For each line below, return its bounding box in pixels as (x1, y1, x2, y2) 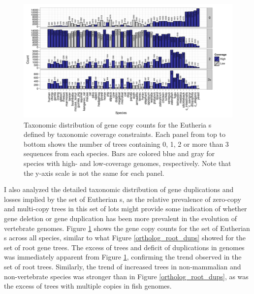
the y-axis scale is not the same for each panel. (24, 167, 164, 178)
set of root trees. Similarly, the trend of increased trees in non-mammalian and (4, 261, 241, 271)
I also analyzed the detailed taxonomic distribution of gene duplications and (4, 184, 234, 195)
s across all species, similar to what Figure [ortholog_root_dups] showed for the (4, 232, 246, 243)
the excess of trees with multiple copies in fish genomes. (4, 281, 172, 291)
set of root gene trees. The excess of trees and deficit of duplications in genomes (4, 242, 245, 252)
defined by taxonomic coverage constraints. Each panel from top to (24, 129, 225, 139)
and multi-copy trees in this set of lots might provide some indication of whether (4, 203, 247, 214)
